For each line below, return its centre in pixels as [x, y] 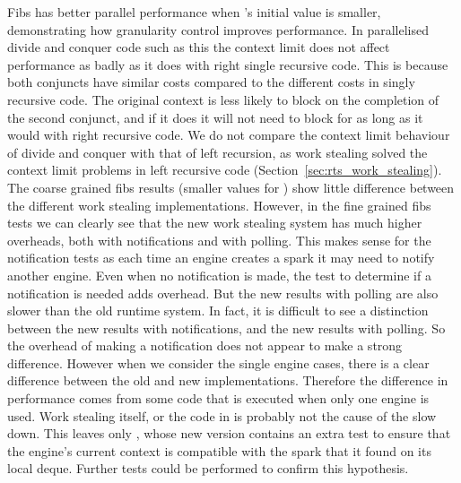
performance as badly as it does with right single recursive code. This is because [228, 64]
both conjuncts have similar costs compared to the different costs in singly [211, 82]
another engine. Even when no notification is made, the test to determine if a [219, 275]
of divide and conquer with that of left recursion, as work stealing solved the [217, 152]
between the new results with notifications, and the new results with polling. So [226, 328]
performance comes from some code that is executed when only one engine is [218, 398]
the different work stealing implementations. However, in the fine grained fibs [219, 205]
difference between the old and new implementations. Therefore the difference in [228, 380]
